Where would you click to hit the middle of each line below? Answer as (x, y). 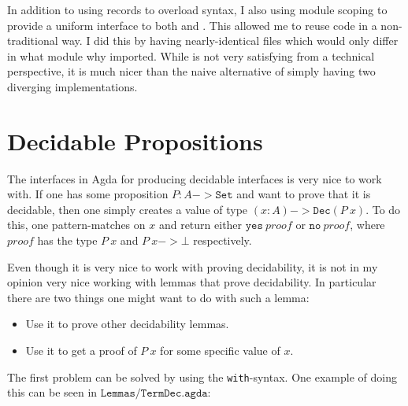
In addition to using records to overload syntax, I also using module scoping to (197, 9)
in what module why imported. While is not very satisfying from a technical (191, 55)
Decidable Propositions (135, 140)
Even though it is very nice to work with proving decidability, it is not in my (193, 266)
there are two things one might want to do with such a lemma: (158, 297)
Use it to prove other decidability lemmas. (127, 324)
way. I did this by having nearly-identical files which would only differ (230, 41)
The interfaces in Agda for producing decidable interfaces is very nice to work (195, 178)
